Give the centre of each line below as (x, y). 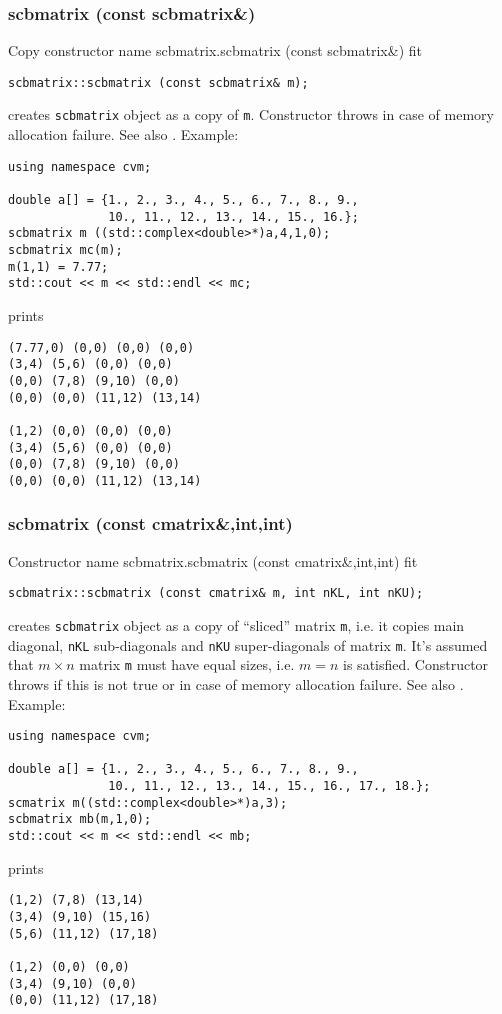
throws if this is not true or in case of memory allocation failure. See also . (236, 683)
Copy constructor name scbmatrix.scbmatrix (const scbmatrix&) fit (215, 50)
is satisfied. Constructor (416, 664)
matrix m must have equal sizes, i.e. (187, 664)
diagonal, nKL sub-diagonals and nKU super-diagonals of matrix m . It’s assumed (248, 644)
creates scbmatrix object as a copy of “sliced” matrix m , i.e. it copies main (236, 624)
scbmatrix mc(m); (65, 250)
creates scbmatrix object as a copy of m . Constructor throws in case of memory (251, 114)
